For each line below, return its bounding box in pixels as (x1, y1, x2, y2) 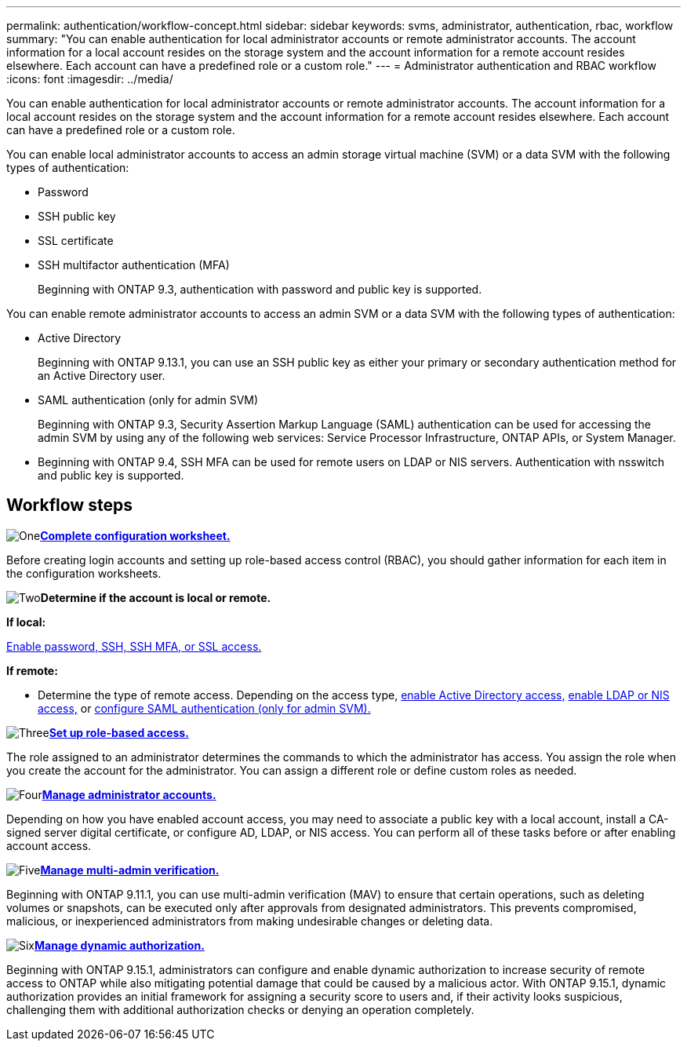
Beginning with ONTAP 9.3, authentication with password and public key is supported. (38, 283, 482, 296)
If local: (6, 615, 46, 629)
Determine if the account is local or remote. (40, 590, 271, 604)
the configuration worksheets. (6, 566, 162, 580)
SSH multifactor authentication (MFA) (38, 258, 230, 272)
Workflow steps (6, 495, 133, 516)
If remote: (6, 663, 58, 677)
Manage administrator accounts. (42, 787, 216, 801)
